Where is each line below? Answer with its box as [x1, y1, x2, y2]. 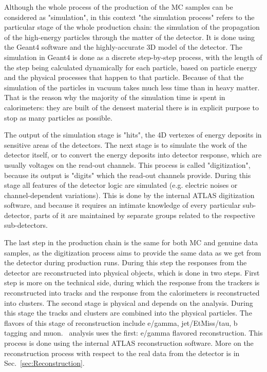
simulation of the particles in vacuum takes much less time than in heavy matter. [4, 82, 260, 92]
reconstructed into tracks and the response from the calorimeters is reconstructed [4, 287, 260, 298]
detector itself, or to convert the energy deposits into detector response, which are [4, 149, 262, 160]
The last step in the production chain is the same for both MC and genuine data [4, 237, 258, 248]
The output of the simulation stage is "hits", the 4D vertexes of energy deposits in [4, 129, 262, 140]
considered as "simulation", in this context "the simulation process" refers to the [4, 11, 255, 22]
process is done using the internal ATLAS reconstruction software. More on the [4, 338, 254, 348]
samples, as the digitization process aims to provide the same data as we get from [4, 247, 261, 258]
